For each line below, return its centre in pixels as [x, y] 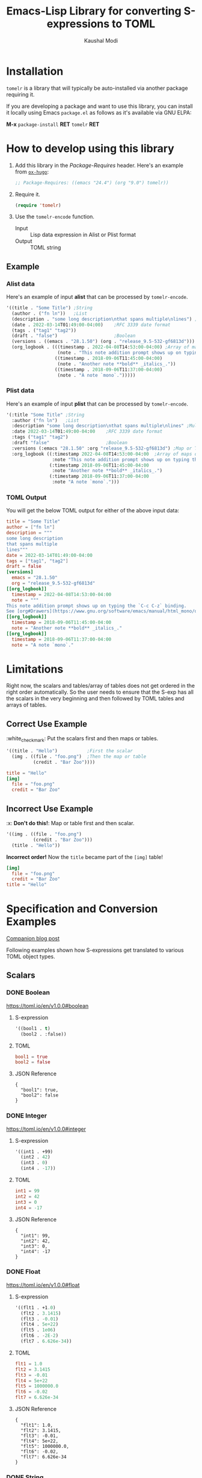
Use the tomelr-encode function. [55, 217]
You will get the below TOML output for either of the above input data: [93, 511]
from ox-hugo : [32, 171]
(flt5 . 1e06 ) [38, 1330]
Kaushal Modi [101, 40]
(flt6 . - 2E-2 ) [40, 1336]
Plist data [20, 391]
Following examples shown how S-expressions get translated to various [95, 950]
